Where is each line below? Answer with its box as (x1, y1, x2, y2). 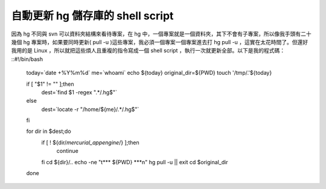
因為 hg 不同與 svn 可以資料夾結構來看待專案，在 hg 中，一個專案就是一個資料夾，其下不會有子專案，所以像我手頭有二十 (11, 30, 312, 37)
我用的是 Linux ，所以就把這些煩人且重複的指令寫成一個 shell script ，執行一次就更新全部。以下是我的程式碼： (11, 47, 286, 54)
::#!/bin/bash (11, 55, 43, 63)
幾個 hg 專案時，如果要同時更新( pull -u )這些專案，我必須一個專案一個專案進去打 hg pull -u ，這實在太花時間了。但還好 (11, 38, 308, 45)
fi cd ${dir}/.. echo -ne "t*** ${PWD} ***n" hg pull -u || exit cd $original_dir (41, 158, 229, 165)
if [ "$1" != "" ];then (26, 80, 75, 88)
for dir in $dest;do (26, 127, 72, 135)
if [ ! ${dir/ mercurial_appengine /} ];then (41, 139, 139, 146)
